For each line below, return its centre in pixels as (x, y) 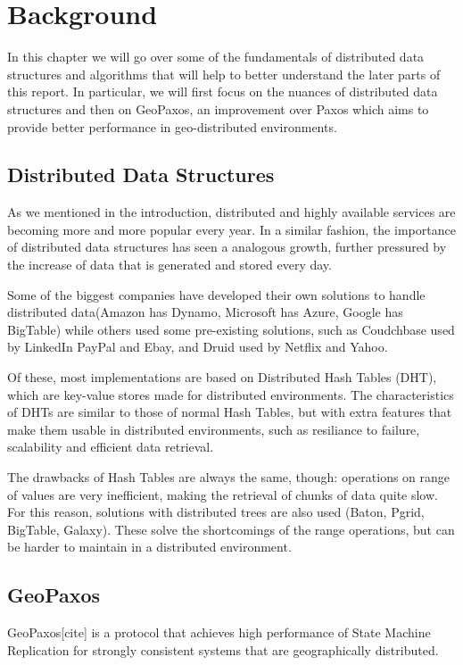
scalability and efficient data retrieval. (111, 447)
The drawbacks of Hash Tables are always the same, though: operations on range (229, 477)
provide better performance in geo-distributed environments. (172, 126)
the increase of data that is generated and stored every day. (169, 265)
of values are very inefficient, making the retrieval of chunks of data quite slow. (223, 494)
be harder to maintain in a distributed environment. (149, 547)
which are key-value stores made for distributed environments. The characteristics (231, 394)
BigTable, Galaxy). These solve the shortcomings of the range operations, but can (231, 529)
